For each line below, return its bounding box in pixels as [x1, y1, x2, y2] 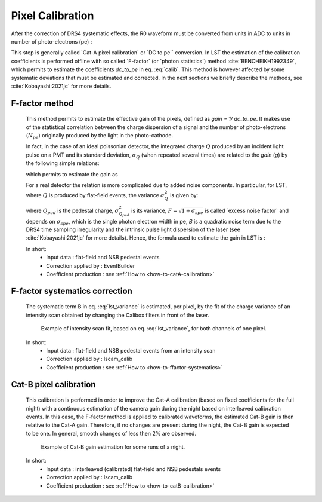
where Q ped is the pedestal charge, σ [26, 207, 119, 215]
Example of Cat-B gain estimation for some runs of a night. [41, 443, 185, 451]
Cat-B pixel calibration [11, 379, 96, 390]
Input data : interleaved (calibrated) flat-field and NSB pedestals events [46, 465, 221, 472]
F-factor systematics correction [11, 286, 132, 296]
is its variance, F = [131, 207, 178, 214]
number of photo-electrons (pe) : [11, 38, 92, 45]
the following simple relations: [26, 160, 100, 167]
